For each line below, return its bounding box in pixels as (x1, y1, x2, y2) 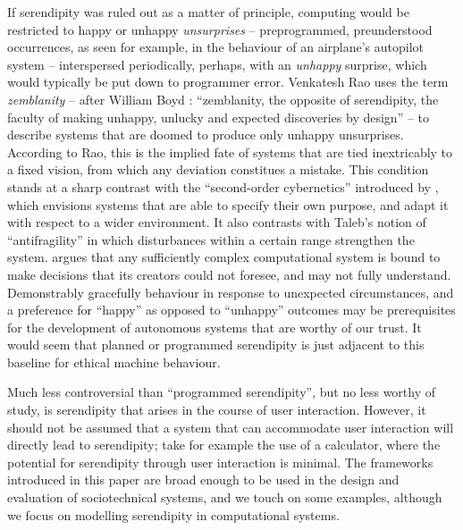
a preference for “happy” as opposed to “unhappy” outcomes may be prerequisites (7, 300, 456, 319)
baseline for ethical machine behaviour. (7, 352, 221, 371)
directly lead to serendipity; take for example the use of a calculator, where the (7, 435, 441, 454)
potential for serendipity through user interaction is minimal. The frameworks (7, 452, 434, 471)
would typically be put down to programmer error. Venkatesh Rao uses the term (7, 72, 449, 91)
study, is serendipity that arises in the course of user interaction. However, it (7, 400, 426, 419)
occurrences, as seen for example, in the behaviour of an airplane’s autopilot (7, 38, 425, 56)
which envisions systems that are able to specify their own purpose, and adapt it (7, 195, 449, 214)
